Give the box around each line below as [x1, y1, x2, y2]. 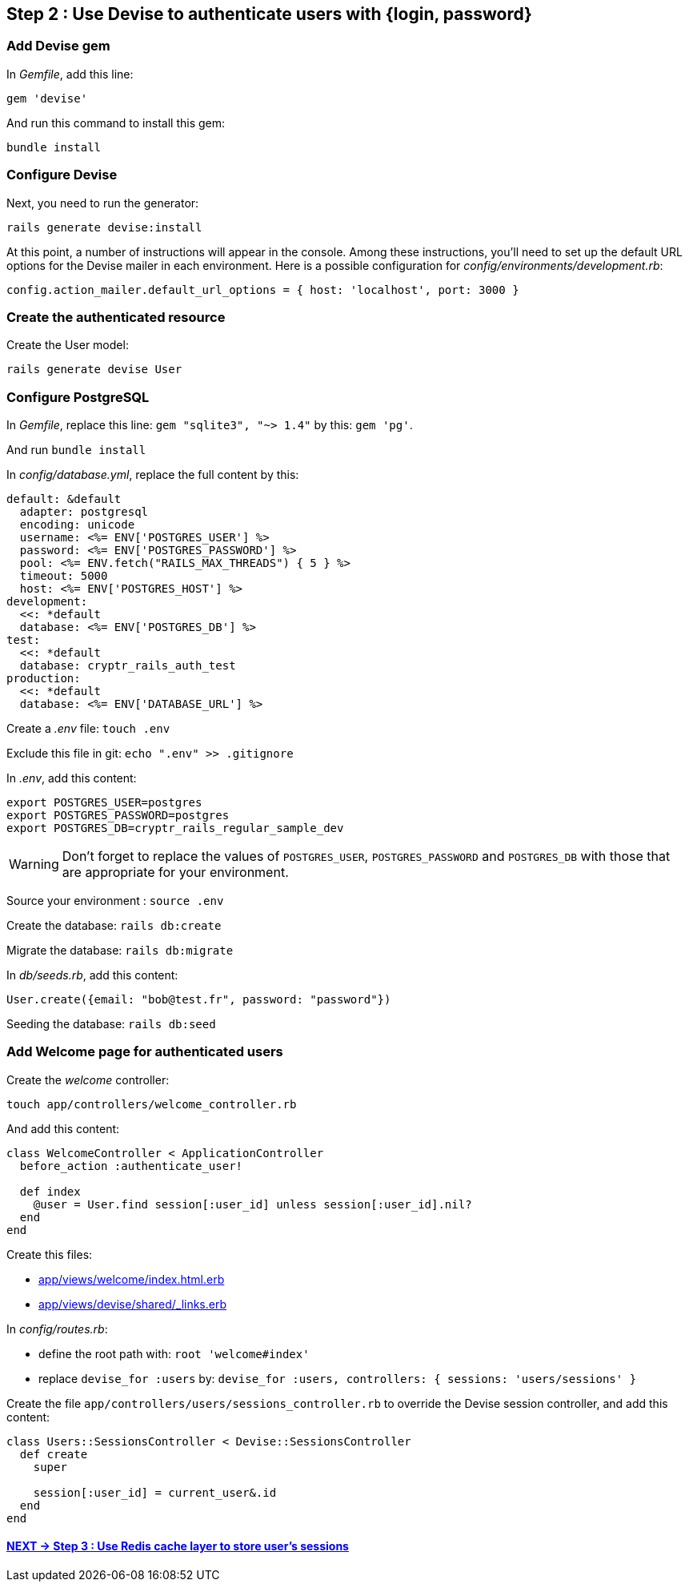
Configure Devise [6, 167, 118, 183]
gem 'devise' [6, 91, 88, 105]
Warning [9, 856, 59, 873]
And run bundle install [6, 443, 146, 457]
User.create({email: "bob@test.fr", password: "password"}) [6, 993, 391, 1007]
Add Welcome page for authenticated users [6, 1043, 283, 1060]
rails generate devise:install [6, 220, 202, 234]
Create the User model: [6, 338, 129, 352]
